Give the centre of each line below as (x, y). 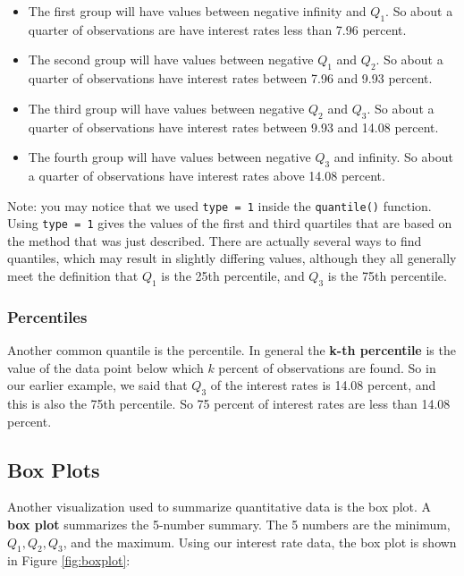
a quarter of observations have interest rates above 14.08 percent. (207, 175)
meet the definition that (73, 276)
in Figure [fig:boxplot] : (69, 560)
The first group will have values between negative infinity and (197, 11)
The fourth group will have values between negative (169, 157)
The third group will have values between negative (166, 108)
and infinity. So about (393, 157)
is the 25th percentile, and (233, 276)
